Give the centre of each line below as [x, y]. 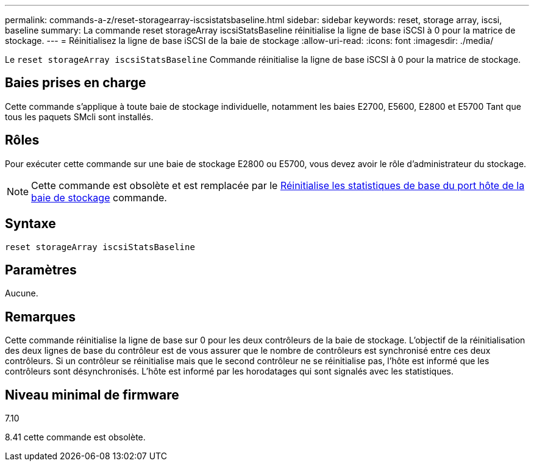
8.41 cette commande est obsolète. [75, 437]
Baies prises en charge [76, 83]
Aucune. [22, 293]
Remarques [41, 317]
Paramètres [41, 270]
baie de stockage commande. [99, 197]
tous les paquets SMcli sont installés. [79, 116]
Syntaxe [30, 224]
